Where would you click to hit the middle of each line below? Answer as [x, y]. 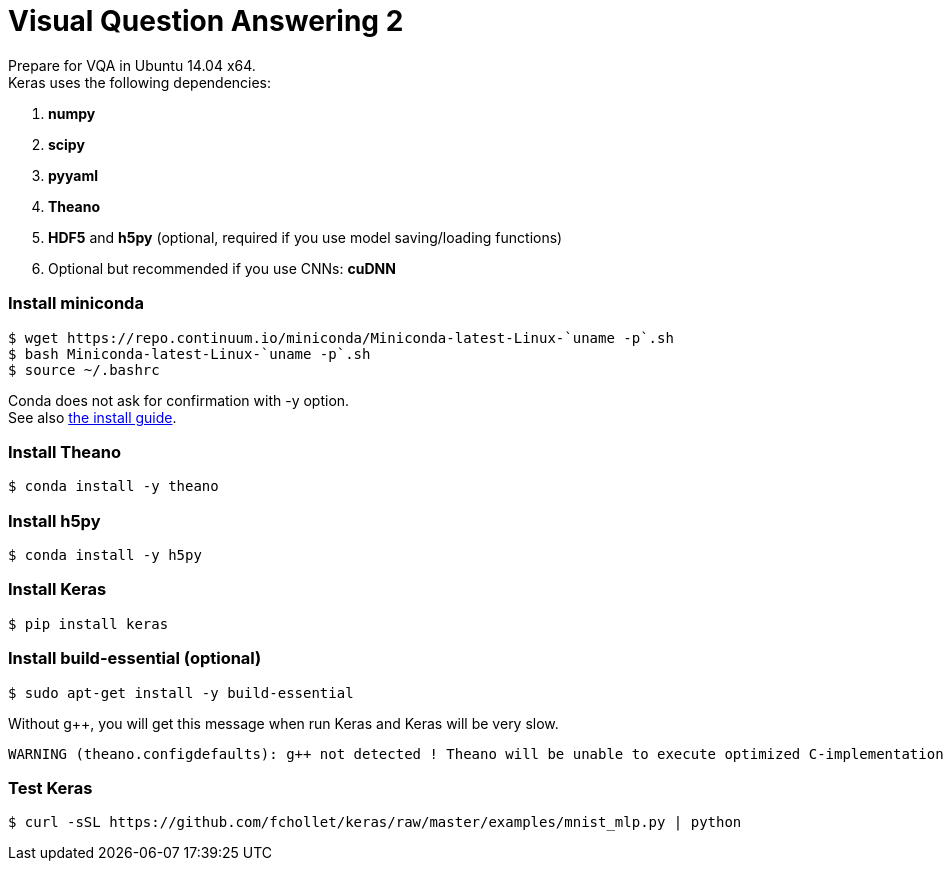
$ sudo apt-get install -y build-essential [181, 692]
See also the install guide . [92, 417]
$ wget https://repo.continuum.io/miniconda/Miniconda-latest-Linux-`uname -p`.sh [341, 337]
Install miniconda [76, 303]
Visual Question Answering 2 [206, 21]
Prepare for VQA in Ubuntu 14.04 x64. [132, 65]
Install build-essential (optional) [135, 658]
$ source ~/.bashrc [84, 369]
